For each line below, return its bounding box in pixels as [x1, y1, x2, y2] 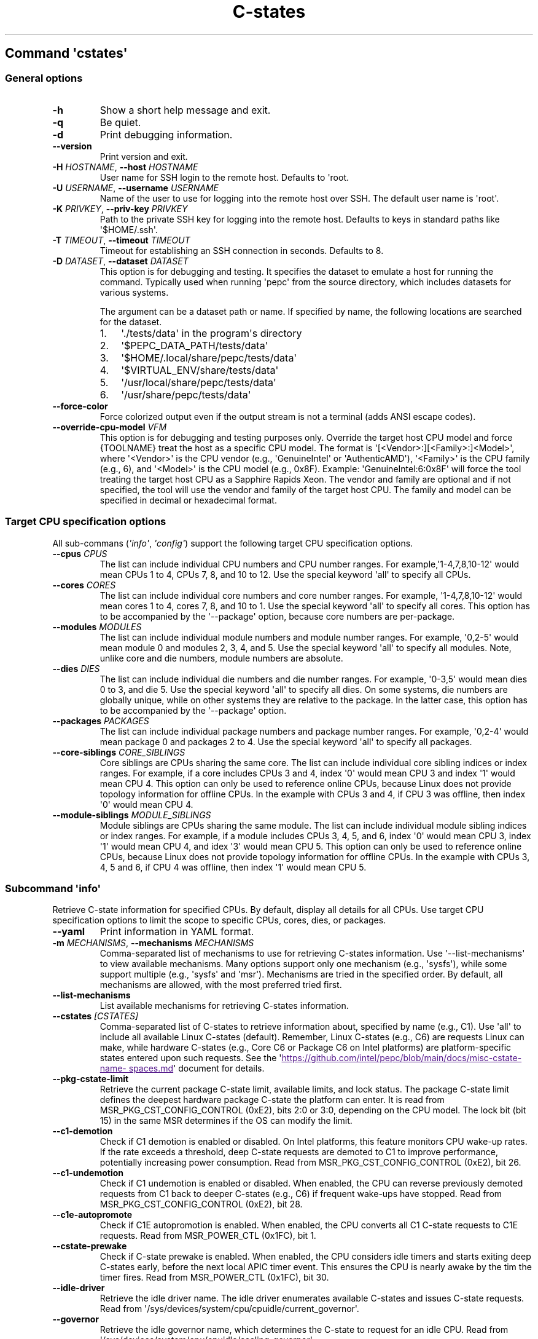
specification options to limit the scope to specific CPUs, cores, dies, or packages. [52, 915, 386, 926]
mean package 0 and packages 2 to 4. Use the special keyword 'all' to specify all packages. [99, 736, 472, 747]
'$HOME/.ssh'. [99, 224, 158, 235]
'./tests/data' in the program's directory [121, 326, 302, 339]
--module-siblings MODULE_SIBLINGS [52, 809, 211, 820]
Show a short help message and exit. [99, 103, 271, 116]
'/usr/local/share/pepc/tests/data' [121, 376, 276, 389]
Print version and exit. [99, 151, 188, 162]
